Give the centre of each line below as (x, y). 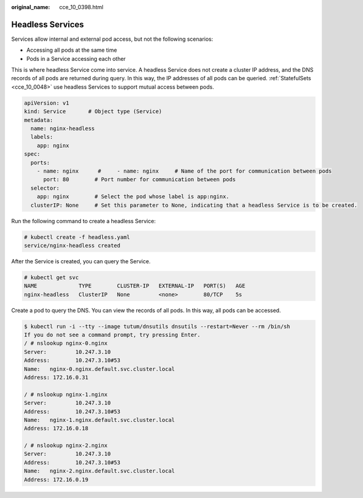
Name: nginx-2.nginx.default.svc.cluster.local (99, 471)
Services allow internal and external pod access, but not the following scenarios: (112, 39)
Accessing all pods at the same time (72, 50)
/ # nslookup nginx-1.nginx (66, 394)
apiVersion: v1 (47, 103)
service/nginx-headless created (72, 245)
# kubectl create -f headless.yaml (77, 237)
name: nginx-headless (63, 129)
